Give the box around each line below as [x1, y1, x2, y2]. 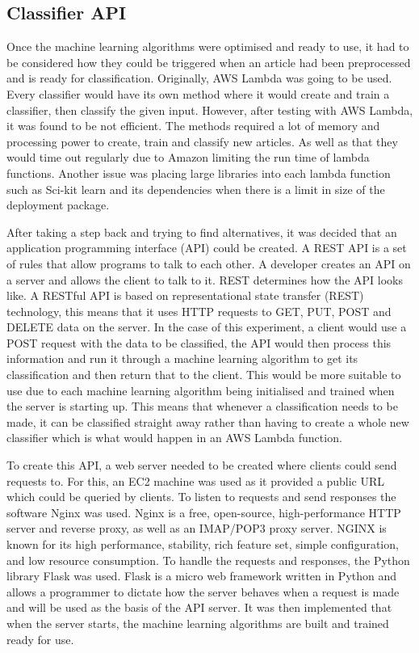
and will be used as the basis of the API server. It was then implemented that [6, 599, 392, 616]
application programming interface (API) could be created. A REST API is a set [6, 239, 407, 256]
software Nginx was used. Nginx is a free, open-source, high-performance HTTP [6, 503, 401, 520]
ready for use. [6, 630, 74, 647]
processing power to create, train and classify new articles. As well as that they [6, 133, 398, 150]
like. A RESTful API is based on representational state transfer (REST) [6, 287, 364, 304]
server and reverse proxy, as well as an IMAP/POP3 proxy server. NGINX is [6, 520, 387, 537]
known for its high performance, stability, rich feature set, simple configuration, [6, 536, 399, 553]
